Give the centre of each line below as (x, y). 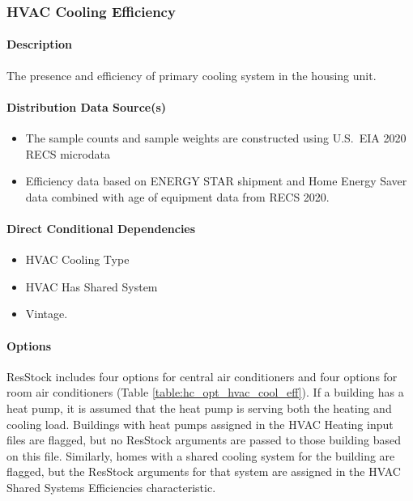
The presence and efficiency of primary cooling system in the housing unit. (192, 75)
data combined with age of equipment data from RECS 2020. (177, 196)
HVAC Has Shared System (92, 286)
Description (40, 44)
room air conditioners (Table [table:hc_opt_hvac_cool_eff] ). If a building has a (205, 392)
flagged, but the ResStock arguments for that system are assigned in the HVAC (204, 471)
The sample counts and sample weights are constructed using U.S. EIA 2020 (216, 138)
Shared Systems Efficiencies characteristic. (111, 487)
